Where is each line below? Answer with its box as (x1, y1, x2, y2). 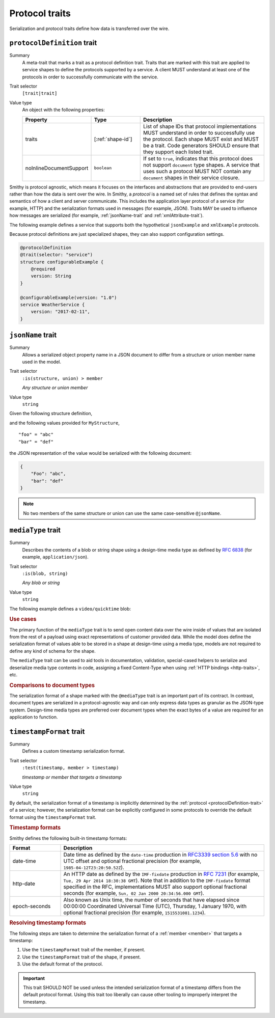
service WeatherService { (20, 302, 85, 308)
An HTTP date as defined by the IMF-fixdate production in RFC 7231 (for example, (63, 871, 260, 878)
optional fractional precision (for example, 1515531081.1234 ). (63, 909, 206, 916)
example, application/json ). (22, 554, 89, 560)
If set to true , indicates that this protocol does (143, 155, 253, 162)
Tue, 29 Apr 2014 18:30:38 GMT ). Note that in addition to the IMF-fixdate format (63, 877, 251, 884)
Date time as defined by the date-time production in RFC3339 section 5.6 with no (63, 851, 258, 858)
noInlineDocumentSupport (25, 164, 89, 172)
